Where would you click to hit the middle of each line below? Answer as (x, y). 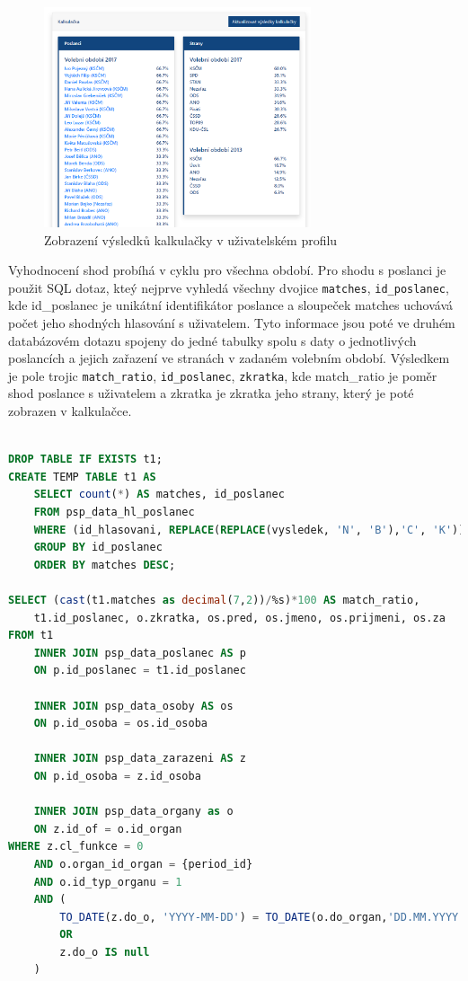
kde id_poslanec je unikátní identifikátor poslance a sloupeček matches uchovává (231, 305)
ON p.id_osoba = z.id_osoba (117, 776)
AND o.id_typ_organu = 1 (108, 882)
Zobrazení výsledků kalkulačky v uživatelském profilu (191, 239)
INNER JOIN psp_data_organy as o (133, 812)
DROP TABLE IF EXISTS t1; (85, 460)
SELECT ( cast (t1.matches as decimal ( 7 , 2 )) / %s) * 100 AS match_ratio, (214, 601)
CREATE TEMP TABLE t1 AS (82, 477)
